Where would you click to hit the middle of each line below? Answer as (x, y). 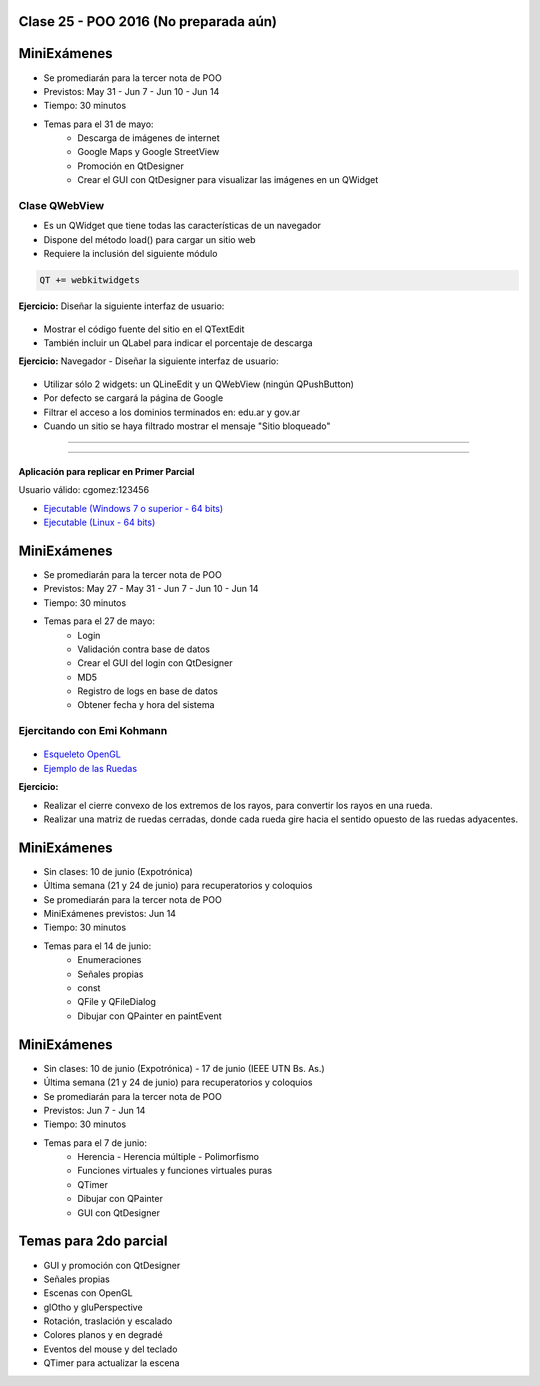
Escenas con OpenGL (88, 1293)
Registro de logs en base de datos (148, 691)
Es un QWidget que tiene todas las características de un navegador (182, 226)
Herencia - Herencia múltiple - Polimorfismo (168, 1157)
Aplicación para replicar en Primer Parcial (106, 471)
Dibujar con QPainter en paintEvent (149, 1016)
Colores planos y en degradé (103, 1335)
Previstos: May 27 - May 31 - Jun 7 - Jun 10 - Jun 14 (151, 589)
